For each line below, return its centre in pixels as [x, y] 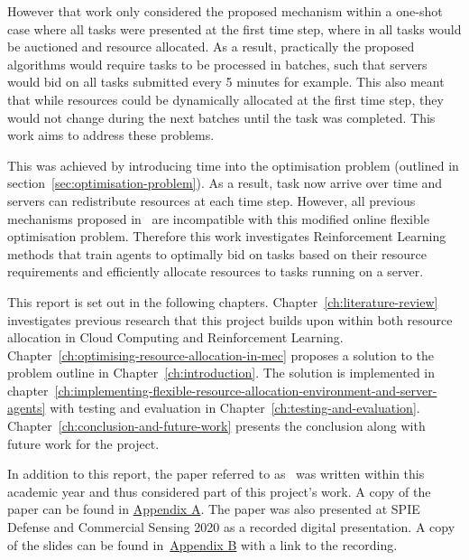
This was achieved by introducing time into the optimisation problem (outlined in [233, 165]
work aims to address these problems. [111, 135]
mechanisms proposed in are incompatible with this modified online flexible [218, 218]
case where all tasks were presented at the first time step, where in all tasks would [234, 28]
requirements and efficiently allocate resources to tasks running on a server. [216, 271]
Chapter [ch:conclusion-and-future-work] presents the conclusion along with [216, 426]
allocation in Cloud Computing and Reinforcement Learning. [175, 337]
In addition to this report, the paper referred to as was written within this [216, 474]
